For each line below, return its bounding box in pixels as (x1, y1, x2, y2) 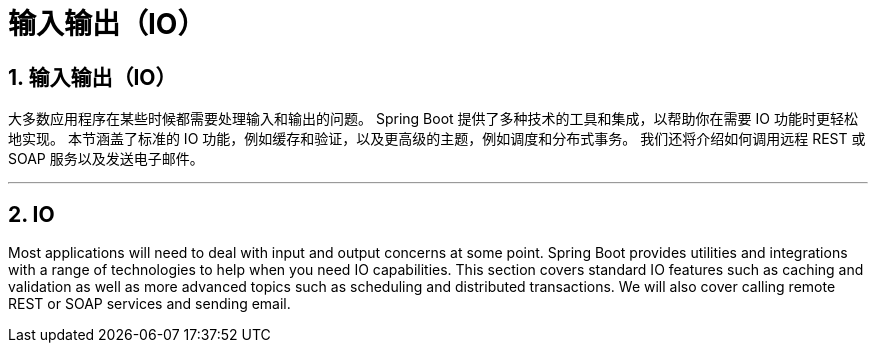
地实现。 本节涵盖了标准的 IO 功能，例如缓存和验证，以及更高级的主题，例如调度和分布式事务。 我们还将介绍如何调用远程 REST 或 (8, 130, 866, 148)
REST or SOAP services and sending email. (8, 295, 291, 313)
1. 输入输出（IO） (8, 64, 177, 90)
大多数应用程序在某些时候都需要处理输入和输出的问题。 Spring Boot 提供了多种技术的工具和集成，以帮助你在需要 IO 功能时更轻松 (8, 110, 858, 128)
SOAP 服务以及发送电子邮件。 (8, 150, 204, 168)
